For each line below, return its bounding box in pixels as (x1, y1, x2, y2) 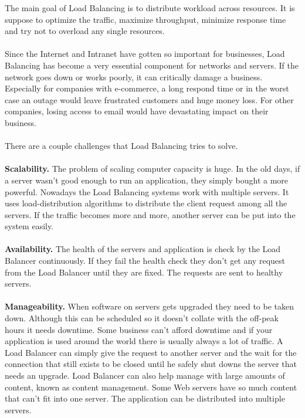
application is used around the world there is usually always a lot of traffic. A (5, 335, 283, 347)
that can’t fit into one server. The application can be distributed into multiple (5, 392, 285, 405)
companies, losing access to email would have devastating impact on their (5, 105, 269, 117)
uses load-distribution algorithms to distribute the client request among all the (5, 197, 287, 209)
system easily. (5, 220, 54, 232)
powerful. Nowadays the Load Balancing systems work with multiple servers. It (5, 185, 289, 198)
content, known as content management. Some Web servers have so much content (5, 380, 297, 393)
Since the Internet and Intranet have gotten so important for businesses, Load (5, 47, 285, 60)
